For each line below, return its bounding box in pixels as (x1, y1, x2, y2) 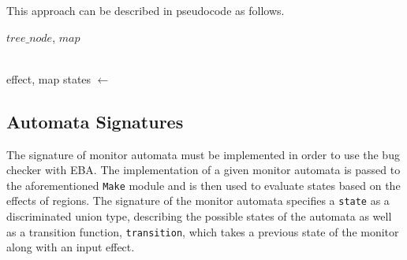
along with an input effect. (6, 239, 135, 255)
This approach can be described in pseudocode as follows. (6, 2, 285, 18)
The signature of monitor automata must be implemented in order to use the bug (6, 146, 400, 162)
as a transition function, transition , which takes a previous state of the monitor (6, 223, 399, 240)
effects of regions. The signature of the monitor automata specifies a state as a (6, 192, 390, 209)
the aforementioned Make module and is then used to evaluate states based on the (6, 176, 401, 193)
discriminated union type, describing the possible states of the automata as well (6, 208, 392, 225)
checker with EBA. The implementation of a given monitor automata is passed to (6, 162, 401, 178)
